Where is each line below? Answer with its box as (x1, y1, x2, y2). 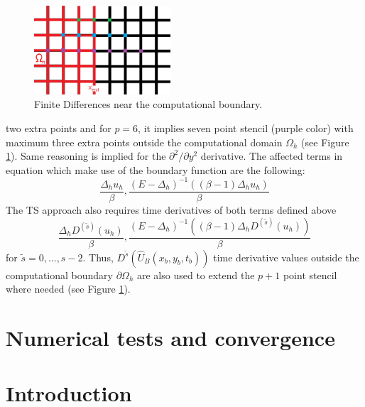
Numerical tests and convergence (6, 323, 335, 352)
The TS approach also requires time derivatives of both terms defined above (6, 202, 337, 217)
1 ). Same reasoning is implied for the (6, 148, 166, 163)
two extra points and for (6, 121, 111, 136)
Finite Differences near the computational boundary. (34, 97, 263, 112)
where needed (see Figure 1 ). (6, 281, 131, 296)
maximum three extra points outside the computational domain (6, 134, 283, 149)
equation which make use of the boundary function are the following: (6, 162, 305, 177)
